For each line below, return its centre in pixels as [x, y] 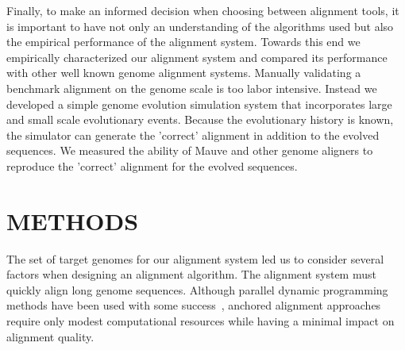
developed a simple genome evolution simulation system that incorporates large [199, 104]
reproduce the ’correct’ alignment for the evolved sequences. [152, 165]
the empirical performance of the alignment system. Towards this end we [183, 42]
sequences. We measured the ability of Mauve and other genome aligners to [190, 150]
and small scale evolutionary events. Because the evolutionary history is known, [200, 119]
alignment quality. [50, 336]
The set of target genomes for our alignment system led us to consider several [195, 258]
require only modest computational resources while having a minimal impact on [201, 321]
